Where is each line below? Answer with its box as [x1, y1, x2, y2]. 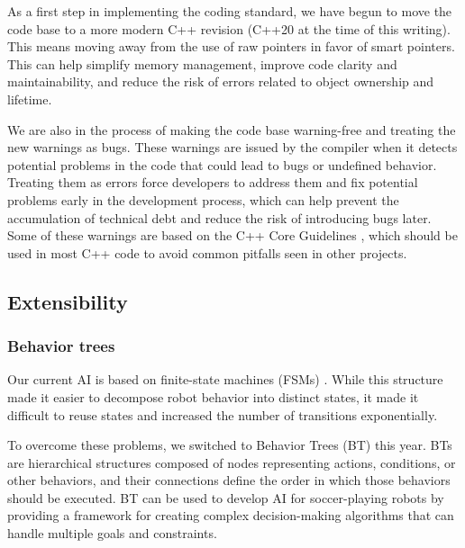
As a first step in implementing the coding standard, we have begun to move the [7, 2, 452, 20]
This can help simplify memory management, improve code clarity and [7, 54, 397, 73]
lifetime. [7, 89, 52, 108]
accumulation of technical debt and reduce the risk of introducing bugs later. [7, 208, 432, 227]
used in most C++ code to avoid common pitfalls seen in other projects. [7, 243, 407, 262]
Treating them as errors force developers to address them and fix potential [7, 173, 418, 192]
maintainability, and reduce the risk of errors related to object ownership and [7, 72, 434, 91]
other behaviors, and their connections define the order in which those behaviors [7, 471, 451, 490]
